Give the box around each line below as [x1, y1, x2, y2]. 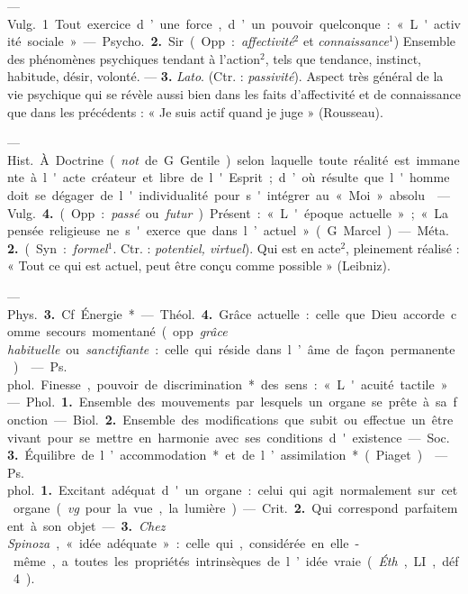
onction [7, 410, 49, 429]
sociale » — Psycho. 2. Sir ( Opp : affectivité [27, 32, 294, 50]
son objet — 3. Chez [43, 516, 166, 535]
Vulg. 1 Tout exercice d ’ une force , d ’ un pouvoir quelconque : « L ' [7, 14, 428, 32]
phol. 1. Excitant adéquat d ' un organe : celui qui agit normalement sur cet [7, 480, 458, 499]
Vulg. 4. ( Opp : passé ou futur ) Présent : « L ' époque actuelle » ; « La [7, 203, 449, 222]
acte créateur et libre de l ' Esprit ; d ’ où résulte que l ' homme [62, 168, 450, 187]
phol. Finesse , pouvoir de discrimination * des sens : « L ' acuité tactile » [7, 374, 448, 393]
